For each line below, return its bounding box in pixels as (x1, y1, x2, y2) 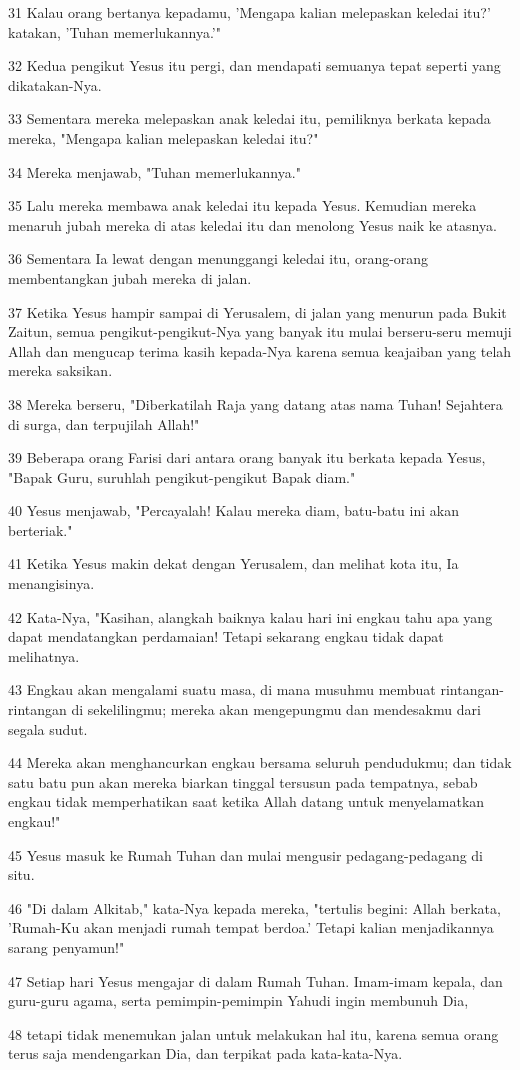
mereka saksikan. (8, 360, 113, 381)
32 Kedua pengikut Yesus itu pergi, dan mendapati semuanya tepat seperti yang (8, 55, 501, 76)
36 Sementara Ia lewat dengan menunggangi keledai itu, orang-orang (8, 248, 429, 269)
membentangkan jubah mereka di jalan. (8, 267, 252, 288)
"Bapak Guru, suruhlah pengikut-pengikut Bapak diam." (8, 466, 356, 487)
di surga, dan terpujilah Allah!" (8, 413, 200, 434)
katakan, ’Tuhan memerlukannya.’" (8, 21, 221, 42)
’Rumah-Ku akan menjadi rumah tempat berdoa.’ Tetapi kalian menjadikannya (8, 917, 494, 938)
